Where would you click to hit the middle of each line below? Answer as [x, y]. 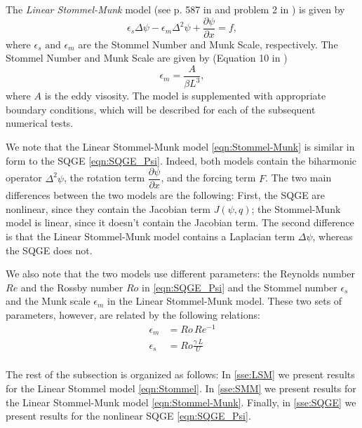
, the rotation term [104, 178]
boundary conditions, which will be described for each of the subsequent [161, 109]
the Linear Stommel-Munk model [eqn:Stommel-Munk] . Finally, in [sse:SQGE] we [181, 402]
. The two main [299, 178]
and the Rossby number [72, 287]
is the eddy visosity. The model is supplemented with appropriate [185, 96]
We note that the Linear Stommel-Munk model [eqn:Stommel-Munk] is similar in [180, 147]
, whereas [333, 236]
